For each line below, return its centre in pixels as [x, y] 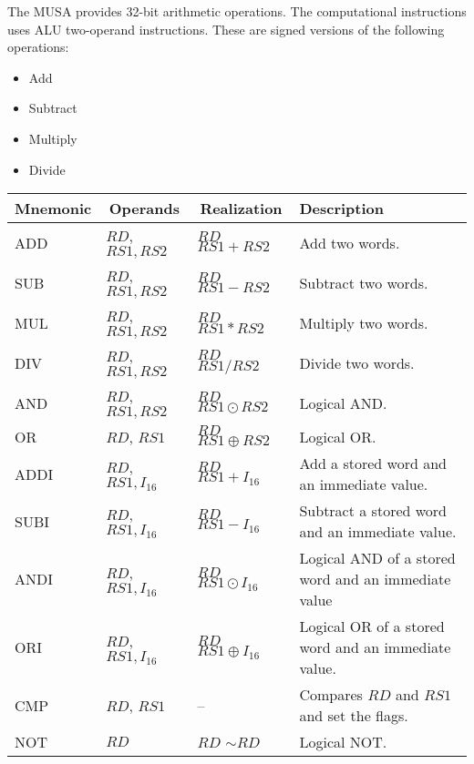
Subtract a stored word [373, 511]
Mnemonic [53, 209]
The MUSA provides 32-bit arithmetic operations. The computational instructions [237, 11]
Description [342, 209]
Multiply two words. [364, 322]
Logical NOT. [343, 742]
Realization [241, 209]
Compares [331, 695]
